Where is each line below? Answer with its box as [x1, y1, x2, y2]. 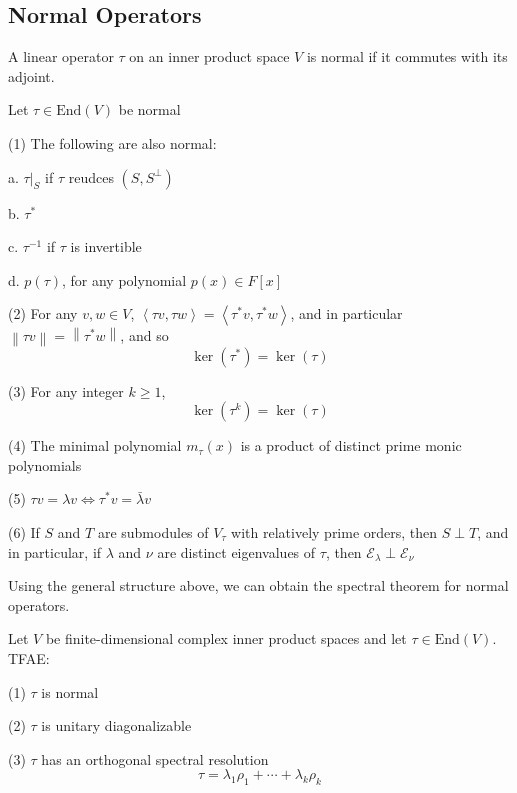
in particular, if [8, 541, 102, 562]
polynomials [8, 454, 82, 475]
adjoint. [8, 65, 55, 86]
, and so [120, 325, 169, 346]
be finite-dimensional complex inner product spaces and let [45, 628, 407, 649]
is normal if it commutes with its [306, 46, 508, 67]
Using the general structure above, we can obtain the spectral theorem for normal [8, 575, 509, 596]
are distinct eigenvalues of [157, 541, 316, 562]
